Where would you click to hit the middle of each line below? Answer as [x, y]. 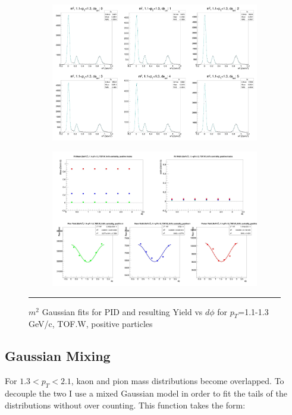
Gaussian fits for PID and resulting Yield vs [122, 311]
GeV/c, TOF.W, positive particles [91, 324]
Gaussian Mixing [58, 356]
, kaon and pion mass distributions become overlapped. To [178, 381]
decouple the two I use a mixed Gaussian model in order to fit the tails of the [146, 393]
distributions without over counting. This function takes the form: [125, 405]
